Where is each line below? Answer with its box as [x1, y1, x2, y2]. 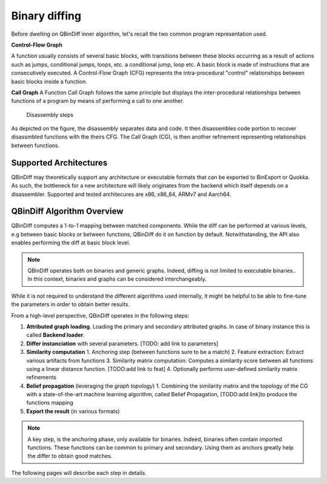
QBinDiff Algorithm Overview [11, 206, 124, 217]
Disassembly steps [26, 111, 74, 118]
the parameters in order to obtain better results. [11, 301, 130, 308]
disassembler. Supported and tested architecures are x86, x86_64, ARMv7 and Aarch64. [11, 191, 231, 198]
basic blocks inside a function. [11, 77, 87, 85]
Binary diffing [11, 9, 82, 22]
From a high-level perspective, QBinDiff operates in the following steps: [11, 312, 190, 319]
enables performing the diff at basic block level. [11, 239, 130, 246]
